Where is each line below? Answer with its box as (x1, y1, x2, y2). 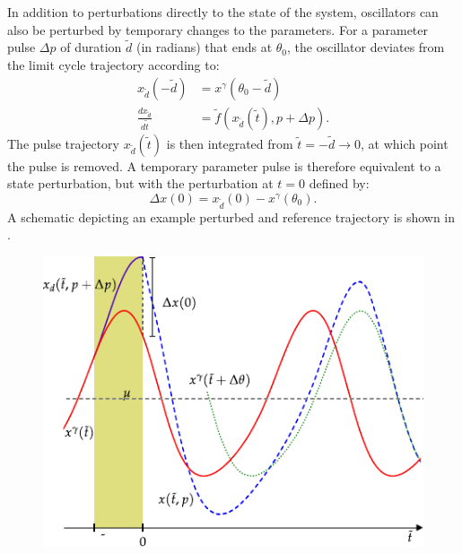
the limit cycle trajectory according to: (7, 56, 220, 74)
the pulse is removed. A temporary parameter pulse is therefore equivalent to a (7, 156, 441, 175)
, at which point (361, 134, 449, 152)
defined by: (309, 174, 370, 193)
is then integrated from (166, 134, 293, 152)
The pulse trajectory (7, 134, 119, 152)
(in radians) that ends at (135, 38, 273, 56)
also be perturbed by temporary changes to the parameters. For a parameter (7, 20, 428, 39)
